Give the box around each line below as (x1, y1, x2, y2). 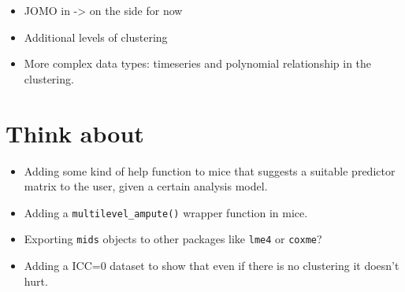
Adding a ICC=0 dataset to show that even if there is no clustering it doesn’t (24, 257, 399, 273)
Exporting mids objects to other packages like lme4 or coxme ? (24, 231, 322, 247)
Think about (6, 116, 144, 149)
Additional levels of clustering (24, 28, 168, 45)
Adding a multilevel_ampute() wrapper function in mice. (24, 204, 308, 220)
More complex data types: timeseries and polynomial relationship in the (24, 55, 372, 72)
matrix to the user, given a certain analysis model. (24, 178, 268, 194)
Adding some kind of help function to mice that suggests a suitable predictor (24, 162, 396, 179)
